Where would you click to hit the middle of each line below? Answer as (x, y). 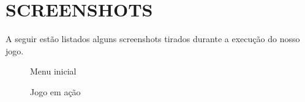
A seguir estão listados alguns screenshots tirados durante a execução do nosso (153, 39)
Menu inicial (53, 71)
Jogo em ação (55, 91)
